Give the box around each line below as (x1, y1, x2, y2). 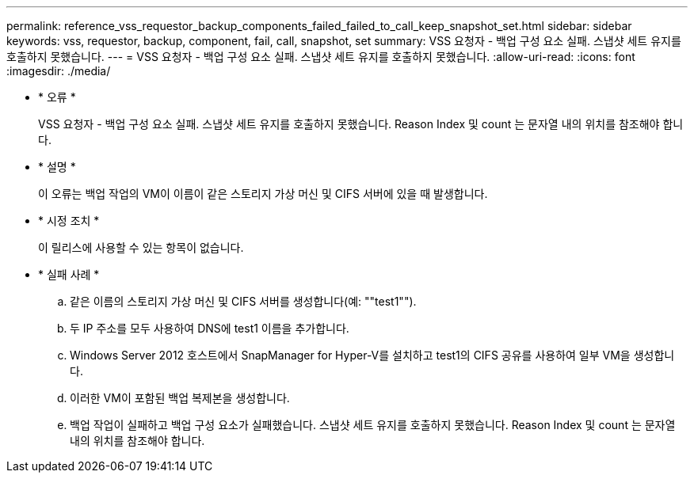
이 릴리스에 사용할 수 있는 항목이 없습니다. (38, 241, 244, 254)
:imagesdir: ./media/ (6, 64, 111, 78)
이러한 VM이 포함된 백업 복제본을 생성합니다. (70, 391, 290, 405)
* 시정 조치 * (38, 214, 100, 227)
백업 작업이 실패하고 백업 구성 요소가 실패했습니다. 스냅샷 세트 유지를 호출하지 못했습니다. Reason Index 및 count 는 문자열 (70, 418, 676, 431)
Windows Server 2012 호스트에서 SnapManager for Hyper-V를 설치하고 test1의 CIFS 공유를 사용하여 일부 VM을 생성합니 (70, 348, 675, 362)
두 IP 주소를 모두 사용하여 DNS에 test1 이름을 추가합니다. (70, 321, 349, 335)
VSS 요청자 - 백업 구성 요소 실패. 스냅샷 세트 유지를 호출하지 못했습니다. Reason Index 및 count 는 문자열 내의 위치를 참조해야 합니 (38, 117, 684, 131)
